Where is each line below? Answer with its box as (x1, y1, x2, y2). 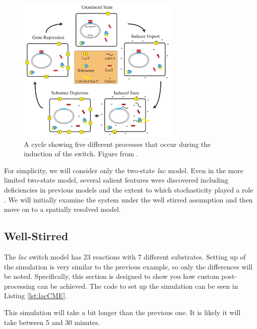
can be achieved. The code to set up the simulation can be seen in (37, 280, 238, 291)
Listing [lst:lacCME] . (4, 290, 67, 301)
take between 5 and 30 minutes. (4, 317, 100, 327)
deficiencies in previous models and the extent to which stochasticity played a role (4, 185, 254, 195)
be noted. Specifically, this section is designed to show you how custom (4, 271, 219, 281)
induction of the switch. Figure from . (24, 148, 138, 159)
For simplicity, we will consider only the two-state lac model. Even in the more (4, 165, 244, 175)
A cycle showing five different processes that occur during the (24, 138, 211, 149)
